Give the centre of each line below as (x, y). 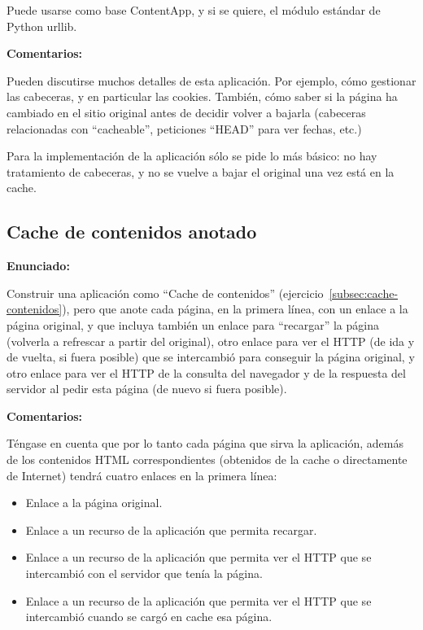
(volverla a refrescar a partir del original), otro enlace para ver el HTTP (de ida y (211, 341)
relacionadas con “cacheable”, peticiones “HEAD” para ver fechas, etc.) (184, 128)
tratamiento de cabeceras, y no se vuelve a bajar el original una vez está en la (201, 171)
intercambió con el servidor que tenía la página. (144, 573)
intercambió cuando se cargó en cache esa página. (149, 617)
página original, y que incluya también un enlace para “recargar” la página (193, 324)
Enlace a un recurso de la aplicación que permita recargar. (171, 529)
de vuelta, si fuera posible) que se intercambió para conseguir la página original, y (211, 357)
